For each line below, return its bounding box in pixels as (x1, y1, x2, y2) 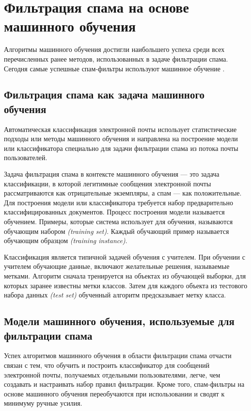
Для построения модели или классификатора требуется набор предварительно (4, 197, 233, 207)
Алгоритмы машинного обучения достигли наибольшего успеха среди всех (4, 44, 225, 54)
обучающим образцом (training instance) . (4, 235, 127, 246)
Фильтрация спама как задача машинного (4, 87, 204, 102)
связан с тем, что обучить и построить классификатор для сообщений (4, 360, 210, 370)
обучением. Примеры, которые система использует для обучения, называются (4, 216, 233, 227)
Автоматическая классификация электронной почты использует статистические (4, 124, 237, 134)
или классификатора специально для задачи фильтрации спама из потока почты (4, 143, 238, 153)
